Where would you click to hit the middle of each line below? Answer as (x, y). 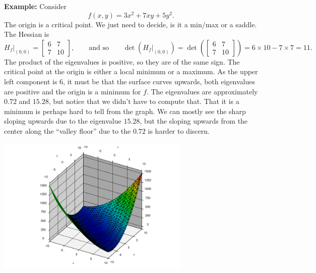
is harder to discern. (179, 131)
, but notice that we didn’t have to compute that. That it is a (144, 101)
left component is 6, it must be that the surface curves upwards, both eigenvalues (130, 81)
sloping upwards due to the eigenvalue (63, 121)
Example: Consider (36, 6)
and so (99, 48)
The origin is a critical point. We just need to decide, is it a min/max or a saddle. (131, 24)
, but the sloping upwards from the (194, 121)
